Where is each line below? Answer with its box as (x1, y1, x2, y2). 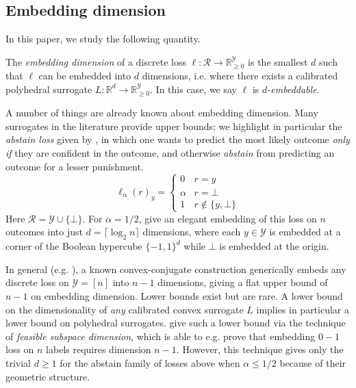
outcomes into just (5, 224, 83, 239)
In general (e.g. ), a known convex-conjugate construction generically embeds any (5, 261, 346, 276)
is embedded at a (269, 224, 341, 239)
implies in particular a (256, 302, 349, 316)
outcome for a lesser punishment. (5, 159, 144, 173)
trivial (5, 355, 31, 370)
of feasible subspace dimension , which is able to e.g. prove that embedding (5, 328, 316, 343)
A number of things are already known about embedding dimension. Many (5, 105, 318, 120)
